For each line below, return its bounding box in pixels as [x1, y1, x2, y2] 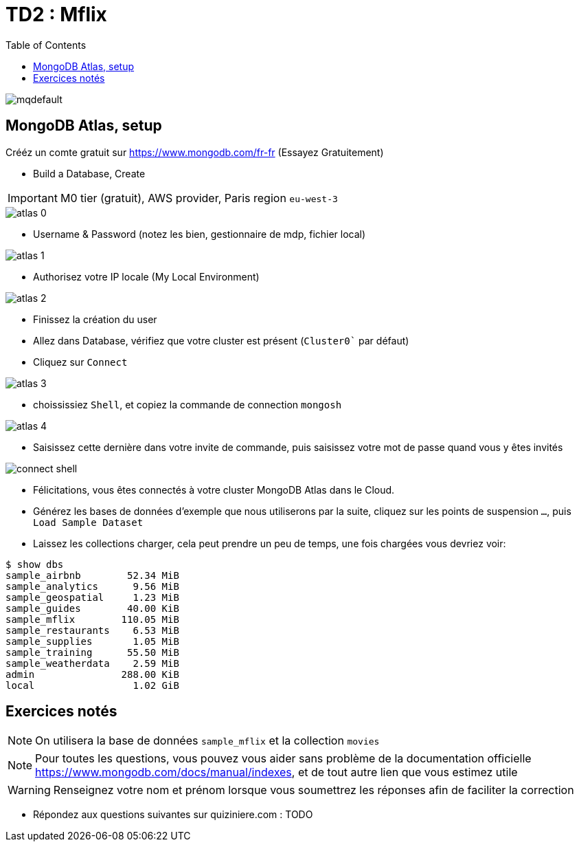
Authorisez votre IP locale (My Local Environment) [33, 270, 260, 283]
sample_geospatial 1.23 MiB [5, 591, 179, 603]
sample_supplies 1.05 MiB [5, 635, 179, 647]
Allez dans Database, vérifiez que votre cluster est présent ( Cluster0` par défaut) [33, 334, 409, 346]
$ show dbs [5, 558, 64, 570]
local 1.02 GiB [5, 679, 179, 691]
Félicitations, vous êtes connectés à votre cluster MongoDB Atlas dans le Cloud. [33, 483, 395, 496]
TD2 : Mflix [5, 3, 107, 26]
